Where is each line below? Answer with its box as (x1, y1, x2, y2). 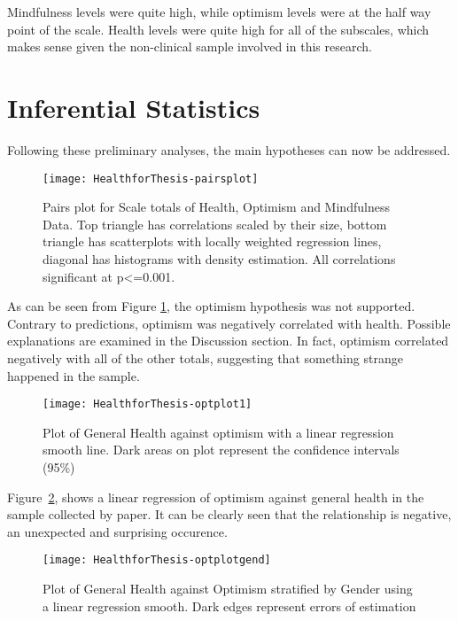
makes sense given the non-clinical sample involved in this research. (7, 37, 372, 56)
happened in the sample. (7, 366, 140, 384)
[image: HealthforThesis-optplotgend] (43, 554, 271, 567)
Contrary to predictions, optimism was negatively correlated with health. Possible (7, 314, 451, 332)
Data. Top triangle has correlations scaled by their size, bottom (43, 214, 387, 233)
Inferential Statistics (7, 89, 260, 125)
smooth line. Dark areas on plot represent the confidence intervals (43, 440, 400, 459)
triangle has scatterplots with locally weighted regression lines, (43, 232, 382, 251)
